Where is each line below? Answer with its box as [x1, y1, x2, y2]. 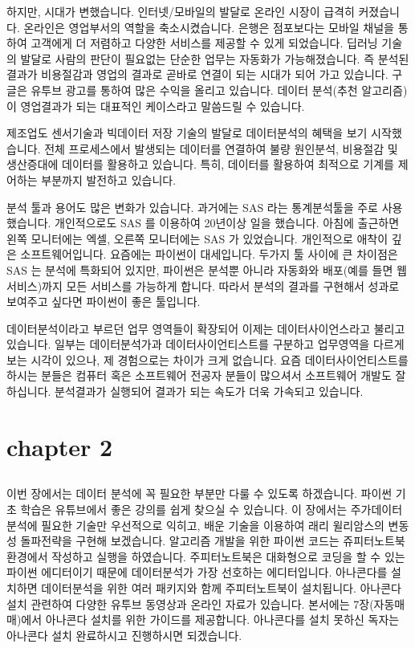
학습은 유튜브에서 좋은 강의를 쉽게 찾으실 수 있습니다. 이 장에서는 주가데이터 [20, 501, 403, 518]
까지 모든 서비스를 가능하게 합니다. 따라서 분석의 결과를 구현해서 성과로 [42, 277, 400, 294]
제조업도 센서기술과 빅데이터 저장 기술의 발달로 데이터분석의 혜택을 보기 [6, 124, 368, 141]
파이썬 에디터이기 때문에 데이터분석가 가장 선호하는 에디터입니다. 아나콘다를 [6, 564, 388, 581]
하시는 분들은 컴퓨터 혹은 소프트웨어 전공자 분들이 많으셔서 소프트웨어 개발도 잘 [6, 367, 406, 384]
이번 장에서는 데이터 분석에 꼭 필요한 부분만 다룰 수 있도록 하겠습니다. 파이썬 [6, 485, 393, 502]
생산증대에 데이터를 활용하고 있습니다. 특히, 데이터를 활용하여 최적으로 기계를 [6, 156, 394, 173]
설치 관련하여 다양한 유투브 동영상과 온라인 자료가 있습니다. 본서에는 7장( [6, 595, 374, 612]
